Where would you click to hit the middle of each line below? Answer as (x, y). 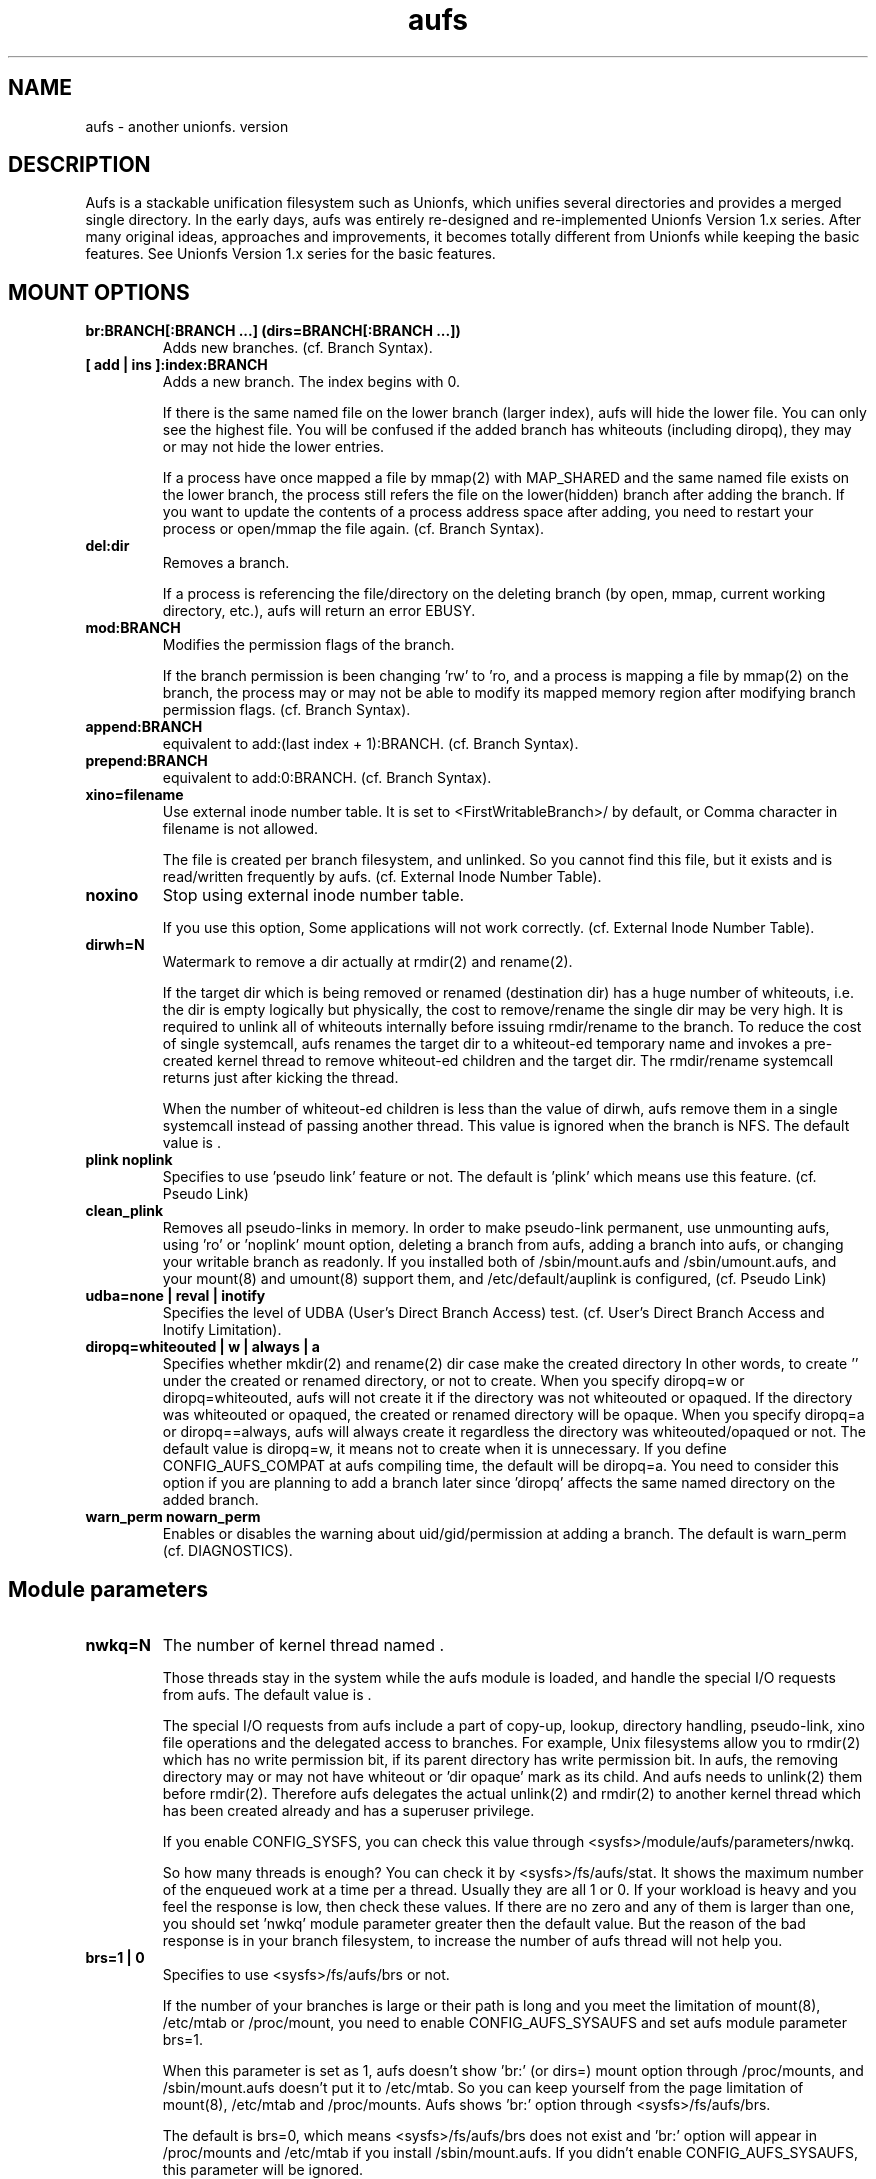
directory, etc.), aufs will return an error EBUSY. (319, 611)
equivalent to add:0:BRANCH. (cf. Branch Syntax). (327, 778)
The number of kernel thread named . (303, 1645)
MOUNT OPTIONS (99, 292)
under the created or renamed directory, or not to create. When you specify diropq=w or (453, 1381)
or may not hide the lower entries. (273, 447)
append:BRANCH (144, 727)
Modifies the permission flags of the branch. (308, 645)
